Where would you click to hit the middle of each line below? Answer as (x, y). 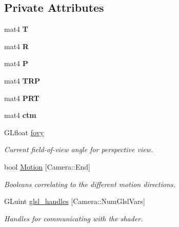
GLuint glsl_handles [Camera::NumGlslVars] (75, 201)
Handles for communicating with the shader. (74, 218)
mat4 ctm (20, 115)
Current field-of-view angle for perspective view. (79, 149)
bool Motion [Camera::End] (47, 166)
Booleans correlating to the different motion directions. (90, 184)
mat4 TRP (22, 80)
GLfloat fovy (24, 132)
